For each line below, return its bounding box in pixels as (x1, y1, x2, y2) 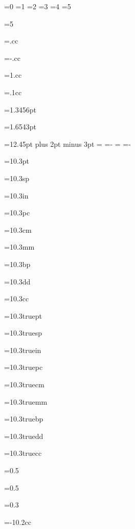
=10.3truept (4, 310, 42, 321)
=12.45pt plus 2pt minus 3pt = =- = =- (4, 138, 131, 149)
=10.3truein (4, 344, 41, 355)
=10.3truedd (4, 430, 43, 441)
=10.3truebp (4, 413, 43, 424)
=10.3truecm (4, 379, 44, 390)
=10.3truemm (4, 396, 48, 407)
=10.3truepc (4, 362, 43, 372)
